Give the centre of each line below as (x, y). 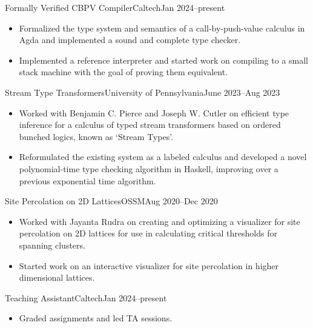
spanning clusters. (52, 245)
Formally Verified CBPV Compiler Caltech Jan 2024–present (115, 7)
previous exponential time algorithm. (87, 180)
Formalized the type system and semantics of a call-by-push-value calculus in (162, 28)
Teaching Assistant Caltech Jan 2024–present (86, 297)
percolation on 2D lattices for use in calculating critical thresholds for (148, 233)
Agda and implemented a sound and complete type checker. (130, 40)
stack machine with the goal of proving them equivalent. (124, 72)
